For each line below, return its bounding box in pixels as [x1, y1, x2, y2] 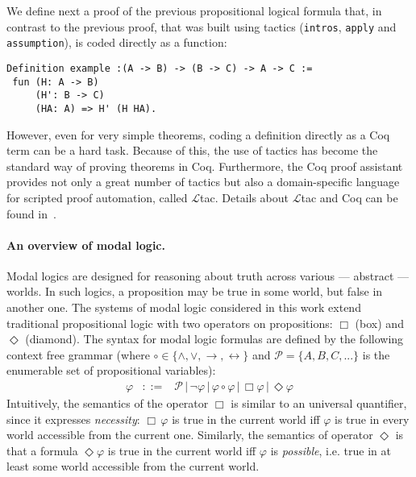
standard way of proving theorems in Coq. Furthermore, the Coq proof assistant [6, 157, 403, 174]
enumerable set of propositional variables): [6, 362, 216, 379]
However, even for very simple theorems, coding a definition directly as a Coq [6, 126, 390, 143]
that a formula [6, 442, 78, 458]
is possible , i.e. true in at [270, 442, 392, 458]
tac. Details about [200, 189, 289, 205]
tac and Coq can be [301, 189, 398, 205]
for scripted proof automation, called [6, 189, 188, 205]
